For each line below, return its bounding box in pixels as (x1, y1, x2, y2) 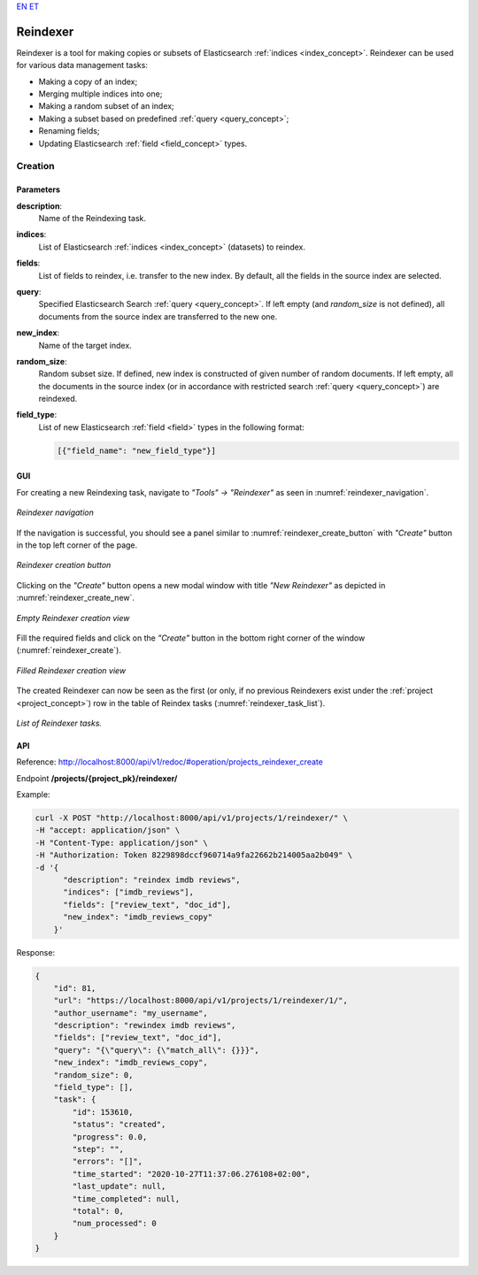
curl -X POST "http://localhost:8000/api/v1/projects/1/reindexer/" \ (35, 813, 349, 823)
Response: (16, 947, 56, 957)
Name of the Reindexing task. (38, 212, 146, 223)
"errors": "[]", (72, 1156, 143, 1167)
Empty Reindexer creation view (16, 612, 130, 623)
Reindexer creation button (16, 560, 112, 571)
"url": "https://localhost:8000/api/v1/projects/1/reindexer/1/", (53, 995, 349, 1006)
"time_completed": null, (72, 1194, 181, 1203)
